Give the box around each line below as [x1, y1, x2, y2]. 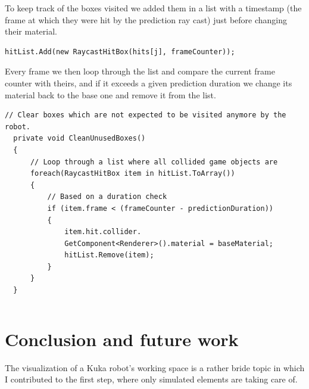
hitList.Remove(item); [64, 251, 154, 260]
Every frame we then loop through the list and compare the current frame [5, 65, 275, 77]
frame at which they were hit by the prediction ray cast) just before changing [5, 13, 288, 26]
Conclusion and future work [5, 326, 239, 351]
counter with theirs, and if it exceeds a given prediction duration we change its [5, 76, 292, 89]
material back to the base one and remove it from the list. [5, 88, 216, 101]
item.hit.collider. [64, 228, 142, 236]
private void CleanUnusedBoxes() [13, 134, 146, 143]
